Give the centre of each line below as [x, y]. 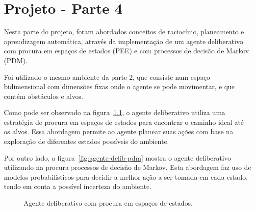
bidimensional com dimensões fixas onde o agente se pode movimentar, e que [119, 86]
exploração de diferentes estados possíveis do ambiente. [87, 141]
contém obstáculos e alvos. [44, 96]
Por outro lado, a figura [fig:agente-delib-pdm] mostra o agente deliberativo [117, 157]
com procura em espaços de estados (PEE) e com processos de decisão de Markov [127, 51]
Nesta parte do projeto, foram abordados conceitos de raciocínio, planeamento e [124, 32]
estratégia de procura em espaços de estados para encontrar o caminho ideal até [124, 122]
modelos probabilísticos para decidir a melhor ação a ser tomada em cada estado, [126, 176]
